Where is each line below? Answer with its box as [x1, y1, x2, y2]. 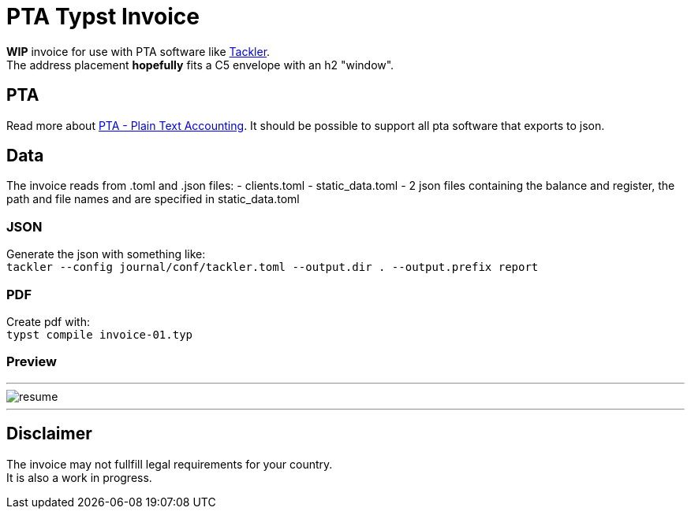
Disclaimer [6, 424, 92, 444]
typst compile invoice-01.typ [6, 328, 193, 341]
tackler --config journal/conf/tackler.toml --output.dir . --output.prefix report [6, 261, 539, 274]
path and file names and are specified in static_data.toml [6, 192, 300, 206]
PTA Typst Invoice [6, 3, 200, 30]
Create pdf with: [6, 314, 90, 328]
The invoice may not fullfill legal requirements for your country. [6, 457, 333, 471]
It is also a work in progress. [6, 470, 152, 484]
